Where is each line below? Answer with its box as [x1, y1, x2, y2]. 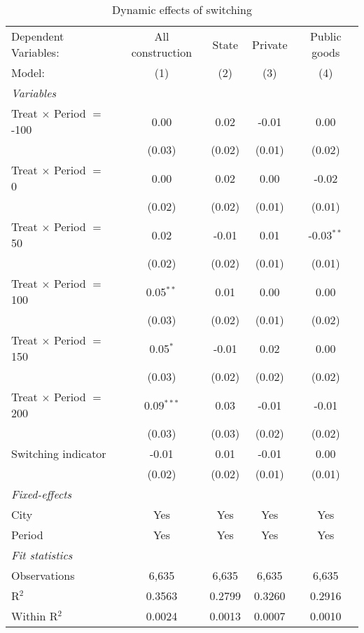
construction [131, 44, 192, 60]
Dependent [11, 28, 64, 44]
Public [309, 28, 342, 44]
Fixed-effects [11, 486, 72, 502]
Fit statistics [11, 547, 73, 563]
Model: [11, 64, 45, 81]
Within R [11, 608, 58, 624]
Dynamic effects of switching [112, 1, 252, 18]
